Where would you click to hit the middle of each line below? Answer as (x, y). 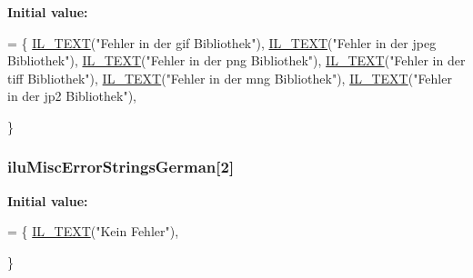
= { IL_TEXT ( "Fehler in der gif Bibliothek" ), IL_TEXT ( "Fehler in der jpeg (222, 42)
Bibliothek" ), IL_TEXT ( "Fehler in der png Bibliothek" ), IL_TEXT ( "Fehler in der (236, 60)
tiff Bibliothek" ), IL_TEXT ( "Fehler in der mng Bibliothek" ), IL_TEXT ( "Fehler (230, 78)
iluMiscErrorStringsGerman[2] (121, 167)
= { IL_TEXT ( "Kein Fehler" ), (93, 231)
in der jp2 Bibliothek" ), (72, 96)
